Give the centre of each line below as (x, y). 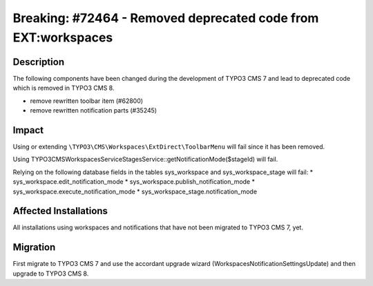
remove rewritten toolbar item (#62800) (87, 101)
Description (39, 62)
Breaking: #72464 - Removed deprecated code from (166, 18)
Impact (28, 130)
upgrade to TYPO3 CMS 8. (51, 274)
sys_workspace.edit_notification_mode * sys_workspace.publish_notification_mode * (134, 182)
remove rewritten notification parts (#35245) (94, 111)
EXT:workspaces (63, 37)
